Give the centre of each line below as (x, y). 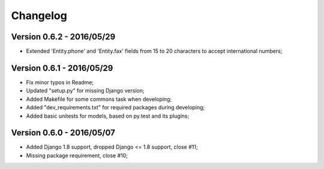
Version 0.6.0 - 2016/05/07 (63, 133)
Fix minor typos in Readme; (60, 82)
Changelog (39, 16)
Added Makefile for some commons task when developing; (99, 99)
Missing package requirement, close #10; (77, 155)
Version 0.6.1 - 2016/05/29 (62, 68)
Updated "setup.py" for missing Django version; (85, 91)
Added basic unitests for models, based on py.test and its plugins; (108, 116)
